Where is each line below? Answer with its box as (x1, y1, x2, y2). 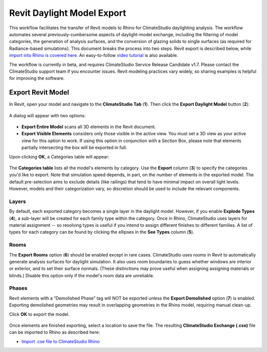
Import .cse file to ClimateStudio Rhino (21, 338, 100, 344)
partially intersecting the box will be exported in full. (21, 145, 127, 151)
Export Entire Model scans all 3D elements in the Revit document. (21, 124, 156, 130)
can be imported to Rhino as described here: (9, 329, 100, 335)
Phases (9, 285, 28, 292)
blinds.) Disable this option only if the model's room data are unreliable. (9, 272, 154, 278)
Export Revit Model (9, 88, 69, 97)
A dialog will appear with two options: (9, 112, 86, 118)
